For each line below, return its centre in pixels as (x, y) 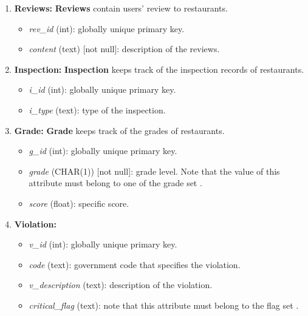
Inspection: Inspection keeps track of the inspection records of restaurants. (159, 69)
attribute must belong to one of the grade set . (115, 183)
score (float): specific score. (79, 203)
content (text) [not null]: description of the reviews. (124, 49)
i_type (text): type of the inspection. (97, 109)
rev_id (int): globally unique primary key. (107, 28)
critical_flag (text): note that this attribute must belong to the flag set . (164, 305)
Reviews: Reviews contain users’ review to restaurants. (121, 8)
